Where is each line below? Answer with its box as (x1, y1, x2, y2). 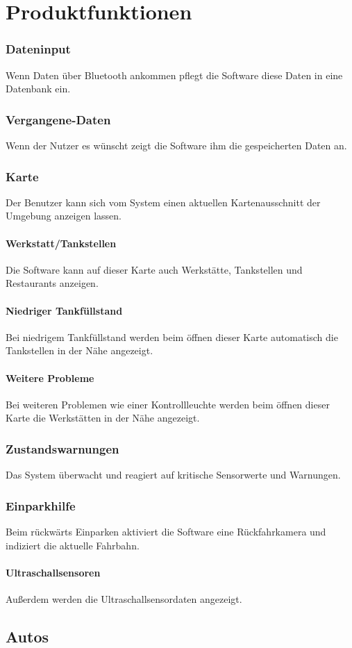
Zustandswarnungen (6, 440, 119, 457)
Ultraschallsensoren (6, 565, 101, 579)
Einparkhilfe (6, 497, 76, 514)
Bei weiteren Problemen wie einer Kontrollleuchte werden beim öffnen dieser (6, 397, 330, 411)
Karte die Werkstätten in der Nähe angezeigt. (6, 410, 200, 425)
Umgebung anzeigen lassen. (6, 208, 121, 223)
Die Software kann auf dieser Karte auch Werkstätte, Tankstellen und (6, 262, 303, 276)
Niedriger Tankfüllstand (6, 303, 123, 317)
